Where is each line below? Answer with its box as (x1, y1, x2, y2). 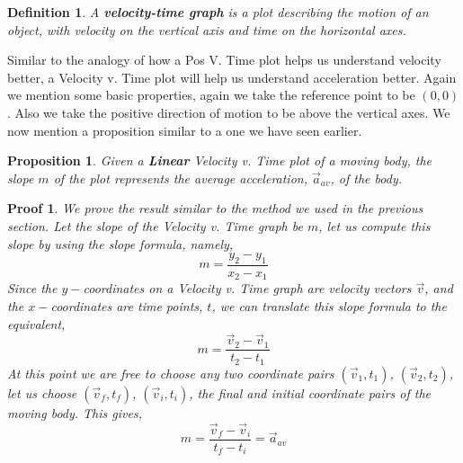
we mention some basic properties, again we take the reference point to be (7, 85, 415, 104)
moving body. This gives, (7, 403, 142, 422)
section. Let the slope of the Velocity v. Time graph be (7, 216, 303, 235)
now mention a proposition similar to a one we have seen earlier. (7, 120, 362, 139)
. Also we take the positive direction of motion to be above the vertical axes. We (7, 102, 450, 121)
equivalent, (7, 314, 66, 333)
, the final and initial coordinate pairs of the (189, 383, 431, 402)
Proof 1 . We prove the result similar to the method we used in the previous (7, 199, 423, 218)
